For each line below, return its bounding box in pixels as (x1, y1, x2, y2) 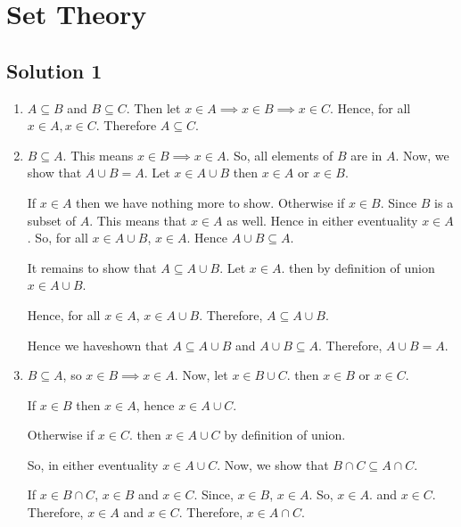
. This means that (89, 210, 187, 229)
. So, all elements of (226, 145, 333, 164)
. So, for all (27, 228, 88, 247)
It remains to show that (27, 258, 157, 276)
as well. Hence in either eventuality (226, 210, 418, 229)
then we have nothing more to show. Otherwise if (76, 193, 345, 211)
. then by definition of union (281, 258, 435, 276)
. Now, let (174, 366, 228, 384)
